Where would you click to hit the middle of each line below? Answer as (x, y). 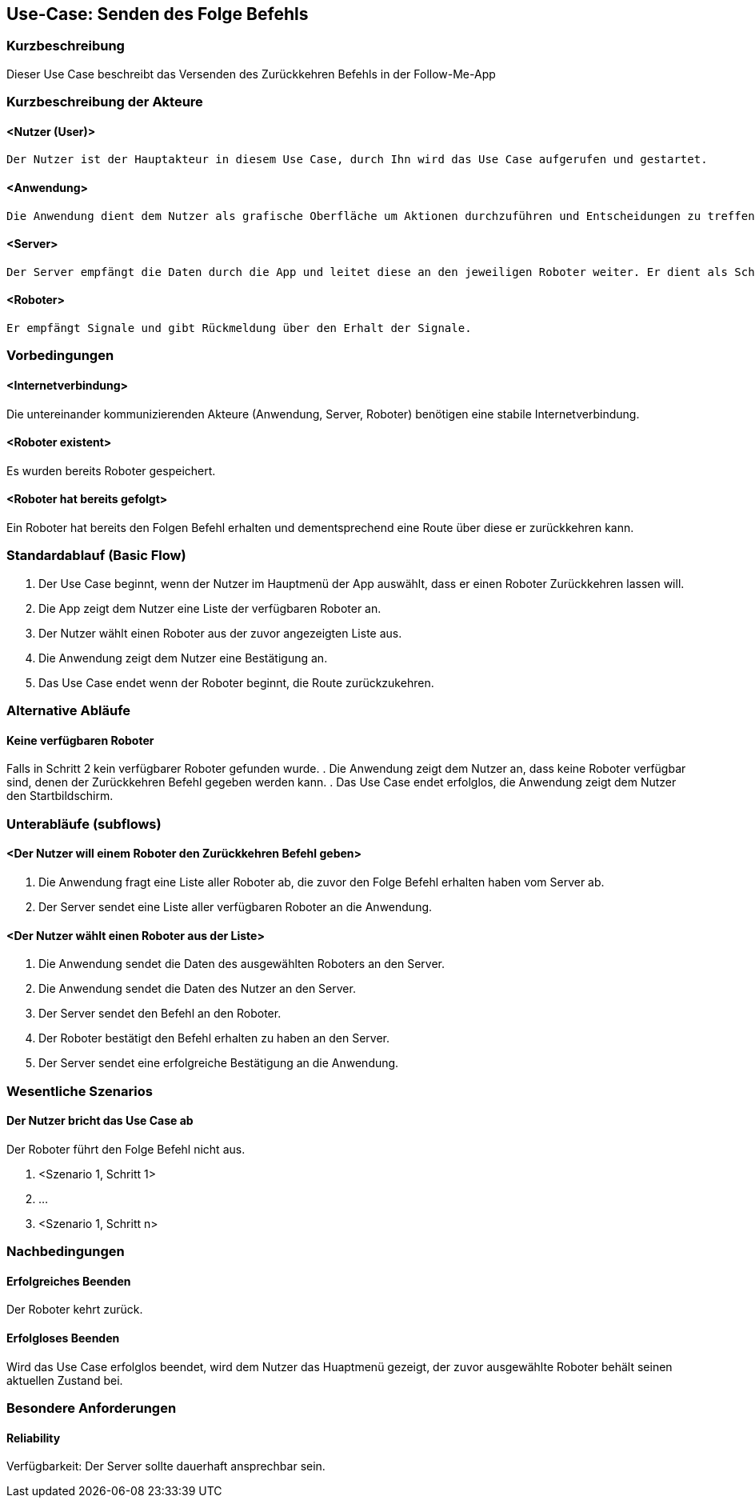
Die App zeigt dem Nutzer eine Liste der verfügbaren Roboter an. (210, 608)
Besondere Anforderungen (92, 1408)
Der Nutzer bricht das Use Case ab (100, 1121)
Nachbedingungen (66, 1252)
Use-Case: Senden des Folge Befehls (158, 14)
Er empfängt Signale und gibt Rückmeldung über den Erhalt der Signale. (239, 328)
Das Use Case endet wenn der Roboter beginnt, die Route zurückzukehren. (236, 682)
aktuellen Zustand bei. (65, 1380)
